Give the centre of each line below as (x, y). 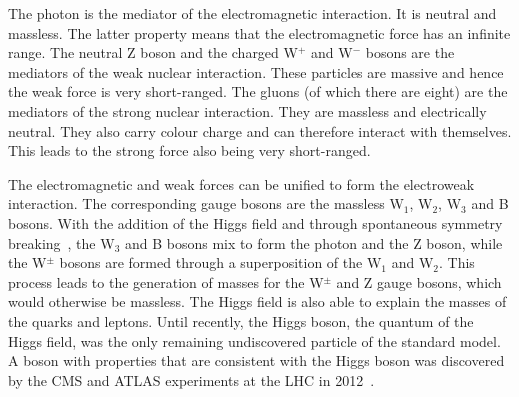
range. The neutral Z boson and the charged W (153, 52)
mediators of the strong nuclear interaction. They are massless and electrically (247, 110)
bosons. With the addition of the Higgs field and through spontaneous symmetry (255, 222)
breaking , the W (61, 242)
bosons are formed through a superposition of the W (220, 262)
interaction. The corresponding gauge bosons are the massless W (206, 203)
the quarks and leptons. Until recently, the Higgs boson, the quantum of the (241, 320)
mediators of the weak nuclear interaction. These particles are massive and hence (256, 71)
